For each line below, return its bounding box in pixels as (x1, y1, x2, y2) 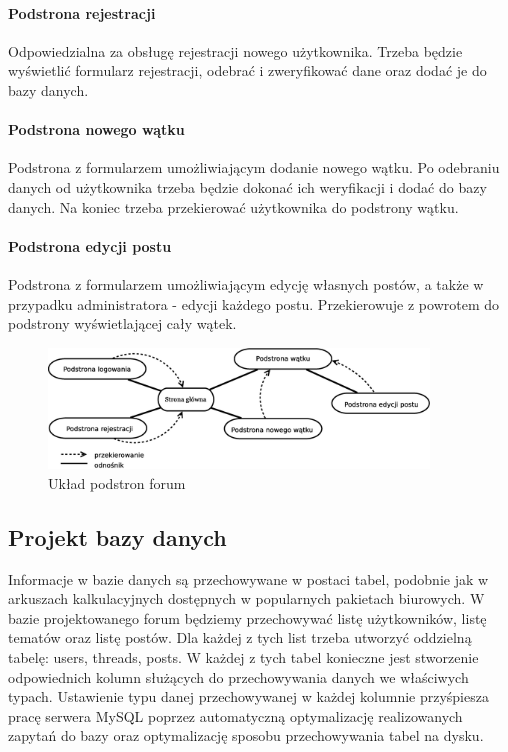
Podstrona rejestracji (8, 2, 156, 23)
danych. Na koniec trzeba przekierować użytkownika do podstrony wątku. (8, 196, 459, 217)
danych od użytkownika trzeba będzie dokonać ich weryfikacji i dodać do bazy (8, 176, 487, 197)
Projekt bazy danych (8, 521, 227, 552)
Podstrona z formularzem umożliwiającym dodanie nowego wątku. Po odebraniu (8, 157, 500, 178)
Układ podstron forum (48, 472, 186, 493)
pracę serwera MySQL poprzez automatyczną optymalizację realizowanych (8, 705, 463, 726)
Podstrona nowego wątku (8, 119, 185, 140)
